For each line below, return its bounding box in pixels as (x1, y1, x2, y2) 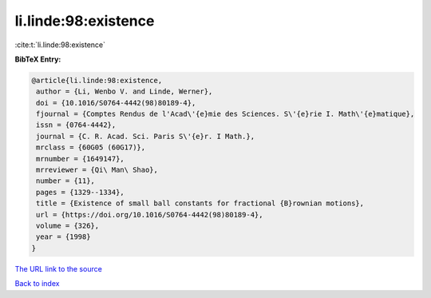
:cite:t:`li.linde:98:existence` (14, 40, 106, 50)
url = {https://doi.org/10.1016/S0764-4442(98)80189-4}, (36, 210, 263, 219)
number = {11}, (36, 177, 96, 185)
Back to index (14, 279, 60, 288)
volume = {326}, (36, 221, 100, 230)
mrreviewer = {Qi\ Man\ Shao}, (36, 165, 159, 175)
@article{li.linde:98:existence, (31, 76, 163, 85)
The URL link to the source (14, 264, 103, 273)
